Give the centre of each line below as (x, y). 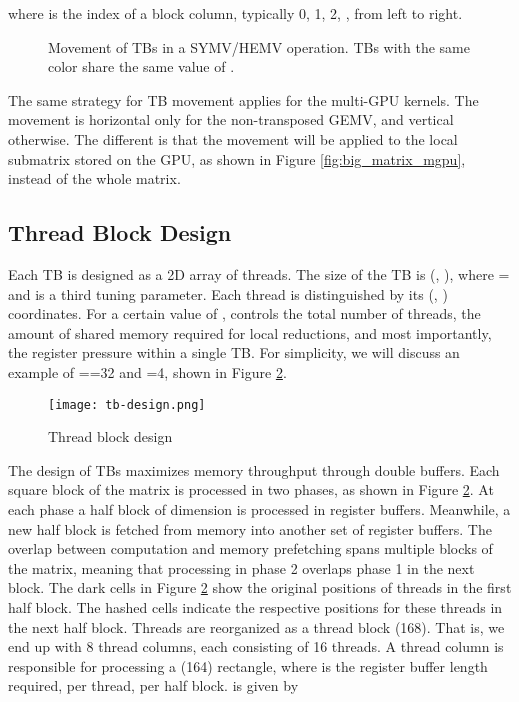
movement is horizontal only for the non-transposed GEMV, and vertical (231, 119)
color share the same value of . (141, 66)
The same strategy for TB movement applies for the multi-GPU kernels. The (243, 99)
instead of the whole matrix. (94, 178)
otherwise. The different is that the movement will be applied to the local (233, 138)
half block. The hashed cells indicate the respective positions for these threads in (255, 606)
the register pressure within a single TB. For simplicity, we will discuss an (234, 352)
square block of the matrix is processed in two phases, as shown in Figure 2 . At (251, 489)
